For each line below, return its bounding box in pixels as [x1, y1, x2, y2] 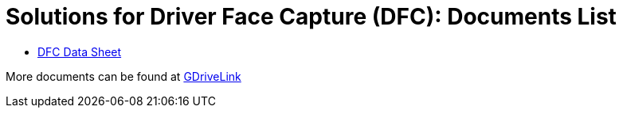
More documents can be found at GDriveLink [6, 69, 241, 83]
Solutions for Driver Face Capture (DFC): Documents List [6, 3, 617, 30]
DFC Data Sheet [37, 44, 122, 59]
